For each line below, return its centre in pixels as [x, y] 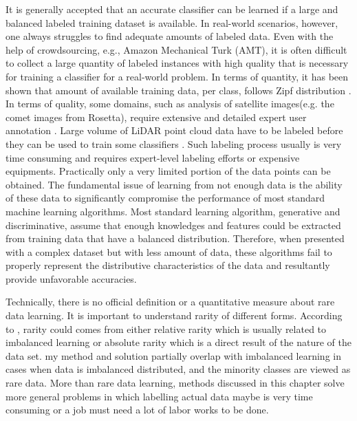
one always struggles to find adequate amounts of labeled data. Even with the [170, 36]
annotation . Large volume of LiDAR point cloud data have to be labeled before [174, 130]
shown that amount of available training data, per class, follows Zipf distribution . [178, 90]
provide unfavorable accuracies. [71, 278]
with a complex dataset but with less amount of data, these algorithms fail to [169, 251]
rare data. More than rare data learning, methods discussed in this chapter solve [175, 383]
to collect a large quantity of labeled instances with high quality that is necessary [177, 63]
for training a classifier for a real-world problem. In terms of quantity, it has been [177, 76]
